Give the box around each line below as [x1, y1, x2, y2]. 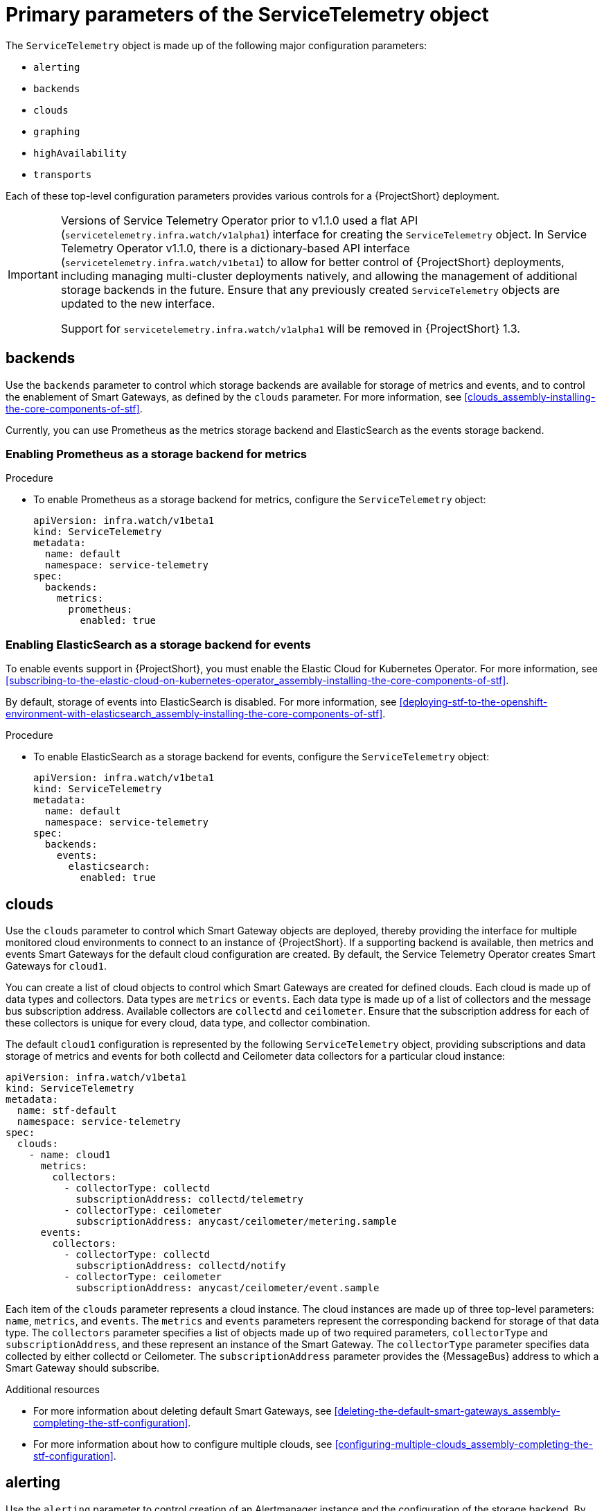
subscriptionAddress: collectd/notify [75, 1259, 286, 1271]
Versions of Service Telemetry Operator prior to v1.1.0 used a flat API [60, 213, 418, 227]
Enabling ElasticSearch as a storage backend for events [6, 637, 311, 652]
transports [33, 168, 92, 180]
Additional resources [6, 1383, 100, 1395]
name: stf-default [17, 1104, 117, 1116]
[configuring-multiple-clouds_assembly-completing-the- [335, 1438, 593, 1450]
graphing [33, 125, 80, 137]
